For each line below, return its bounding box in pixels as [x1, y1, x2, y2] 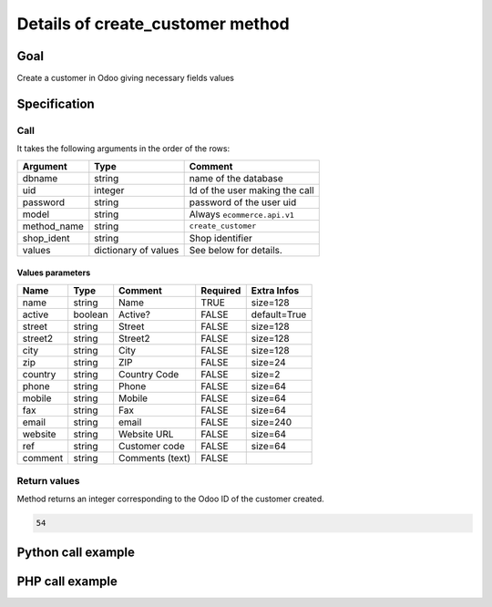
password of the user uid [189, 196, 297, 209]
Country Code [118, 367, 179, 380]
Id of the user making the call [189, 183, 314, 196]
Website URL [118, 427, 174, 440]
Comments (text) [118, 451, 191, 464]
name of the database [189, 171, 284, 184]
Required [200, 283, 241, 296]
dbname [22, 171, 58, 184]
